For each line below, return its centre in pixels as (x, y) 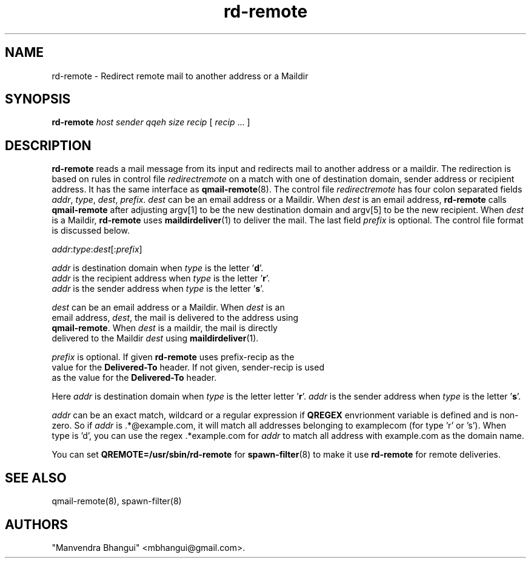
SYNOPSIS (38, 99)
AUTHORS (37, 524)
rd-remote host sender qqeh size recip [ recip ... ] (151, 122)
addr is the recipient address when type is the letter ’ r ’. (161, 278)
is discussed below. (91, 231)
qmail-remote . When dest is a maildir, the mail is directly (165, 328)
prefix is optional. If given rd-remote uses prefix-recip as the (173, 357)
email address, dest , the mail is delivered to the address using (175, 318)
